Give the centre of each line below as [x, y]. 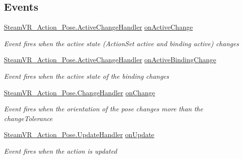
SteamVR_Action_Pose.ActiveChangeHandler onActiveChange [98, 27]
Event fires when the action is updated [61, 150]
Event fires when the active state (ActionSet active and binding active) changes [121, 43]
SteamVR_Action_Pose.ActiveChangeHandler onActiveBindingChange [110, 60]
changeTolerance [28, 118]
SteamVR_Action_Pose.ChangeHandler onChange [79, 92]
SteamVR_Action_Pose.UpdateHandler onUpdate [79, 134]
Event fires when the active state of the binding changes [87, 76]
